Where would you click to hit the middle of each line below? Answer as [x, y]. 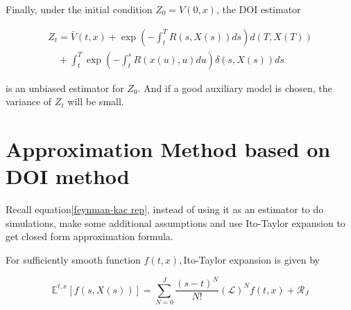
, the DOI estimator [258, 9]
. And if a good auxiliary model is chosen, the [235, 88]
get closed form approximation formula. [89, 236]
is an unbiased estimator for [65, 88]
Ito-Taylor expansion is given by [251, 259]
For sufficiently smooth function [73, 259]
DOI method [68, 176]
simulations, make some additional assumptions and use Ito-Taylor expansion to [175, 222]
